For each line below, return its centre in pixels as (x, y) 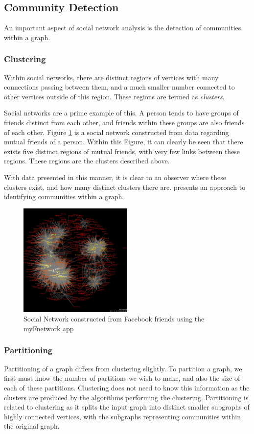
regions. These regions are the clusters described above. (87, 161)
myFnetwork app (49, 328)
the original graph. (32, 426)
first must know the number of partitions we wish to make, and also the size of (122, 378)
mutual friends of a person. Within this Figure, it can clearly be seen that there (124, 142)
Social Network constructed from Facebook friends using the (114, 319)
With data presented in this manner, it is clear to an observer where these (115, 177)
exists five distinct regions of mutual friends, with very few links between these (122, 151)
